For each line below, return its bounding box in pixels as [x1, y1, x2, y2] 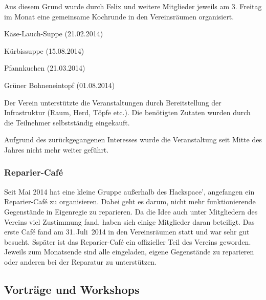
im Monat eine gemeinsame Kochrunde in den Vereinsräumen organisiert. [4, 11, 234, 22]
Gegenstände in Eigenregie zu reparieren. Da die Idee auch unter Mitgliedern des [4, 206, 258, 217]
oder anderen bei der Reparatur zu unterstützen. [4, 256, 157, 267]
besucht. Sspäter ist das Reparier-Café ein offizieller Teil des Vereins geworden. [4, 236, 251, 247]
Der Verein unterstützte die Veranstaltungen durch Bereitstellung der [4, 97, 221, 108]
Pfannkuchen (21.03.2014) [4, 62, 85, 73]
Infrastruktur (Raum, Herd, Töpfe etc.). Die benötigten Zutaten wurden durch [4, 107, 251, 118]
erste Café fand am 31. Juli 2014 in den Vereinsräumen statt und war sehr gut [4, 226, 250, 237]
